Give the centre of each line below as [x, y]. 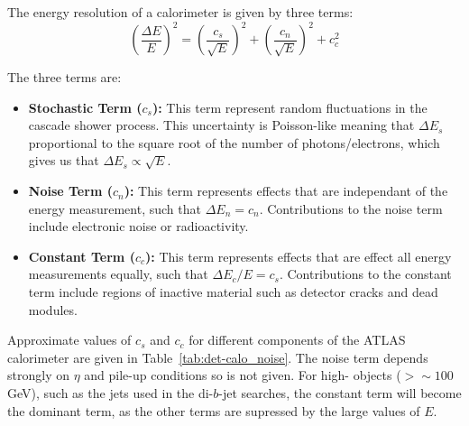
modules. [53, 309]
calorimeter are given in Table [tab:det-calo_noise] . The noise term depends [218, 357]
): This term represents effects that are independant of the [286, 191]
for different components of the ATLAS [297, 340]
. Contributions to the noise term [351, 208]
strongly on [38, 375]
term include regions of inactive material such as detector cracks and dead [233, 292]
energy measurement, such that [115, 208]
